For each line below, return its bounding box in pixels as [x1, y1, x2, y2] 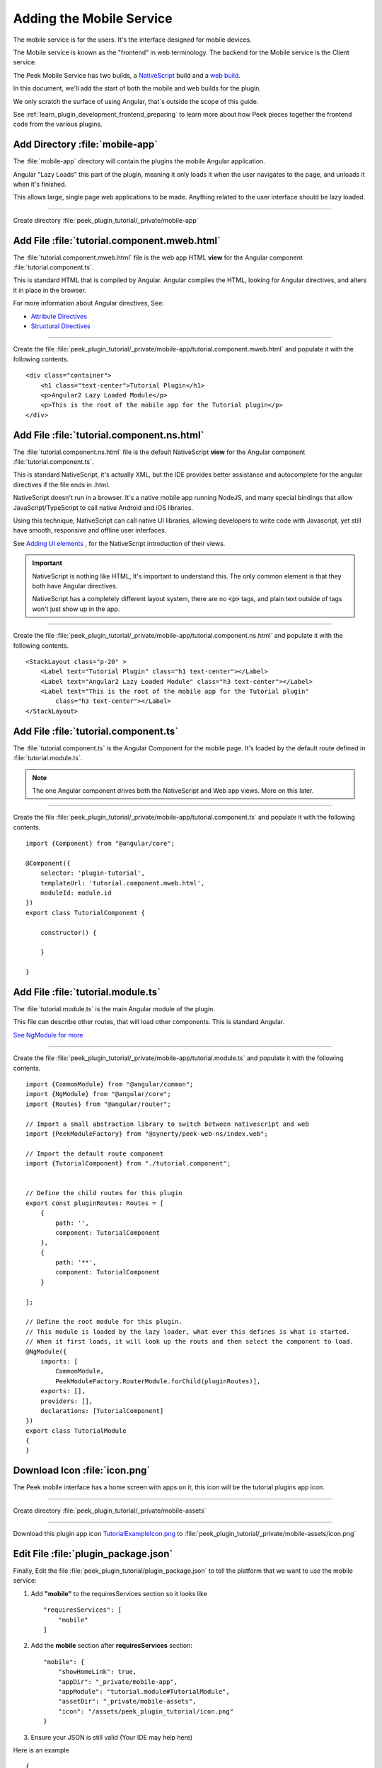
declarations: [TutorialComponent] [40, 1407, 164, 1414]
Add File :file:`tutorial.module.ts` [13, 986, 161, 998]
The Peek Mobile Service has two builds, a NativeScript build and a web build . [13, 71, 241, 79]
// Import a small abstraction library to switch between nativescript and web [25, 1119, 309, 1128]
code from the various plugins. [13, 120, 103, 129]
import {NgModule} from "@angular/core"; [25, 1090, 171, 1098]
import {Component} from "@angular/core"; [25, 839, 175, 848]
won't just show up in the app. [32, 605, 120, 613]
